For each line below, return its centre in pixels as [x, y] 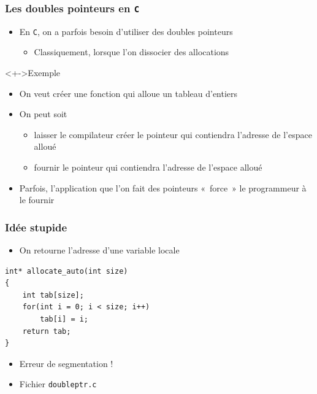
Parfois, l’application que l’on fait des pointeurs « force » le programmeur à [163, 187]
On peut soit [43, 114]
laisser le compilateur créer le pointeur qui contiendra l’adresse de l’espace [173, 134]
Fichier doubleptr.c [58, 384]
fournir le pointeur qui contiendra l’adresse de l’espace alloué [148, 167]
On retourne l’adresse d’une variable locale [99, 250]
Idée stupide [36, 227]
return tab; [47, 331]
